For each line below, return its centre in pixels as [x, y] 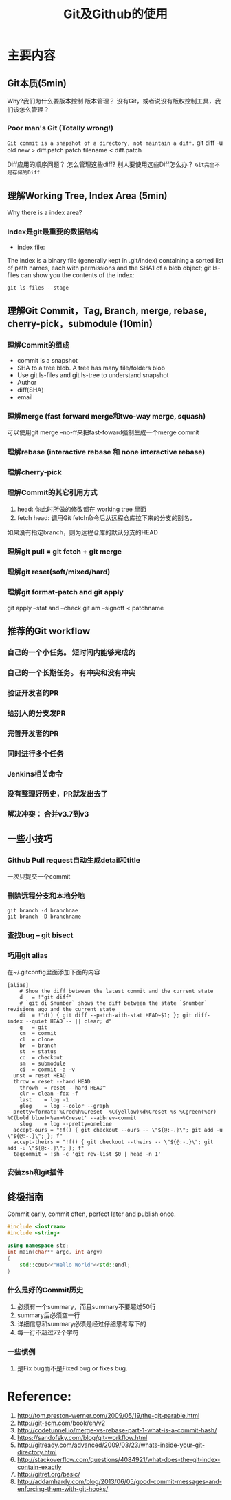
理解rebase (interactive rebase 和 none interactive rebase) [106, 452]
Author [27, 383]
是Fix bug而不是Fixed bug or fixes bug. [72, 1368]
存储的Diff [26, 173]
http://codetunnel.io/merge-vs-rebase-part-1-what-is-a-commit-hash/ [117, 1430]
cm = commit [38, 1033]
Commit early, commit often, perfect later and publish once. [92, 1214]
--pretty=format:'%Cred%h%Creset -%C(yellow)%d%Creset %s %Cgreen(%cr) [112, 1112]
